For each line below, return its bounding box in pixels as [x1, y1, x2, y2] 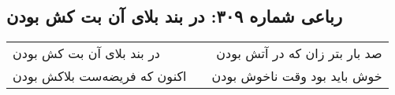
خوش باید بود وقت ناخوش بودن [211, 67, 382, 86]
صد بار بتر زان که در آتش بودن [216, 44, 382, 63]
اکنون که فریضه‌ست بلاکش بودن [13, 67, 187, 86]
